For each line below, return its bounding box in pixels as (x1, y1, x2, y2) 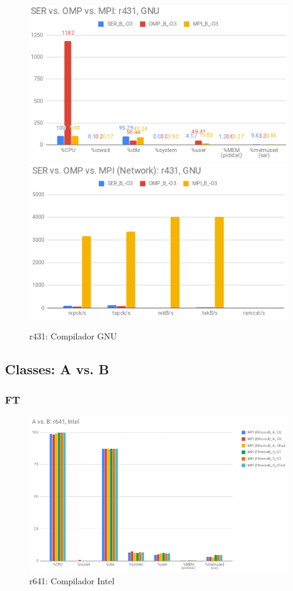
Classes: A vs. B (5, 360, 109, 379)
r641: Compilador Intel (29, 574, 115, 587)
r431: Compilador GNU (29, 330, 117, 343)
